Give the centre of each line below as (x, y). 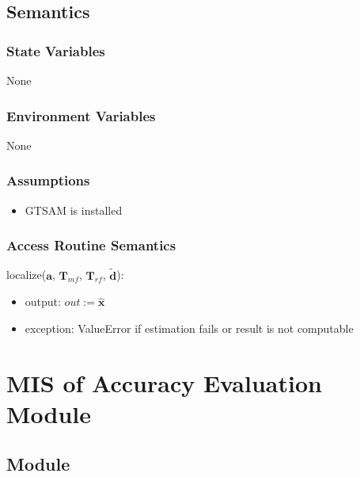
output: (43, 301)
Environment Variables (81, 115)
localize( (27, 275)
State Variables (56, 50)
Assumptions (48, 180)
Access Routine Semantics (91, 245)
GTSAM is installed (74, 210)
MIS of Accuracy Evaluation (164, 382)
